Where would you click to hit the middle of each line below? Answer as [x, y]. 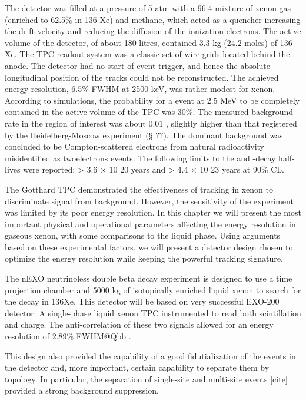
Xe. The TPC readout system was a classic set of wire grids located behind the [147, 54]
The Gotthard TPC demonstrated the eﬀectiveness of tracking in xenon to [139, 189]
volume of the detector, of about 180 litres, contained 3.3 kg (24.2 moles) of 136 [149, 42]
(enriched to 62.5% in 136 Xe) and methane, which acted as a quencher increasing [153, 19]
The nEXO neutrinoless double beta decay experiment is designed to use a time [149, 278]
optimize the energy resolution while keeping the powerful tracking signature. [144, 258]
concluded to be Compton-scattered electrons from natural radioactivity [134, 146]
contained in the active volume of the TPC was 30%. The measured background [149, 112]
